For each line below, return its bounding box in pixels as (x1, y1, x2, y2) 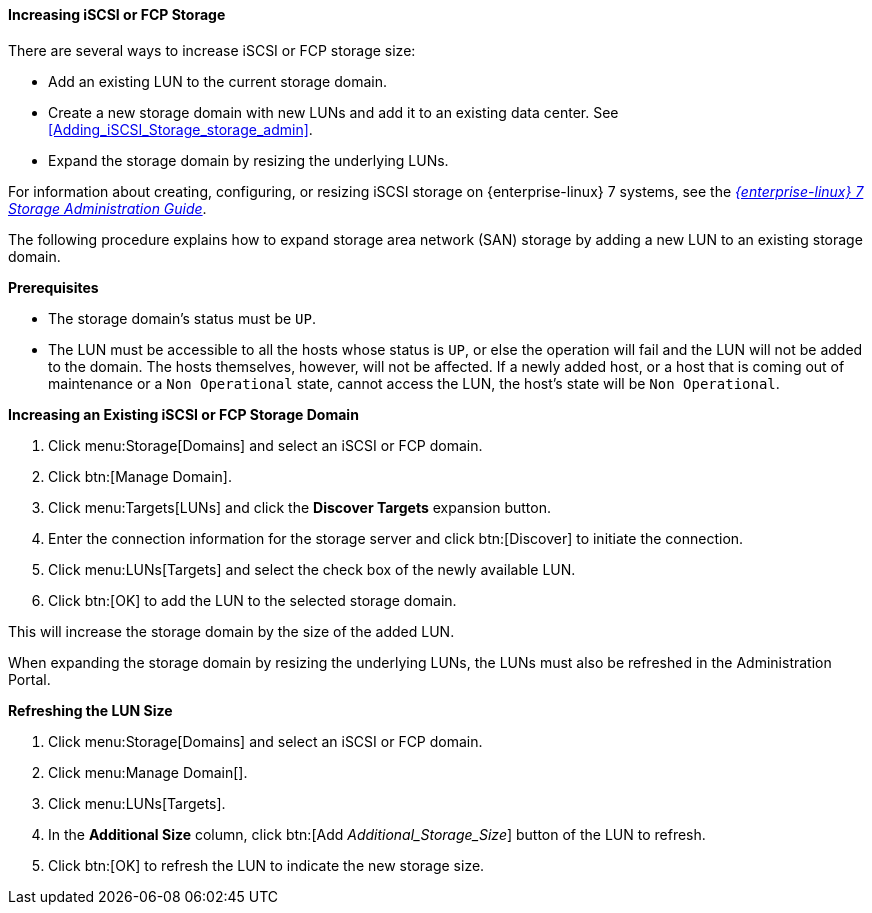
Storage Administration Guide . (8, 199, 207, 217)
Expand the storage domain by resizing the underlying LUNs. (48, 151, 449, 169)
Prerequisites (8, 278, 99, 296)
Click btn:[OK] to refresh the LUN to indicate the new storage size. (48, 856, 485, 874)
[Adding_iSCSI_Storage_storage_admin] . (48, 120, 313, 138)
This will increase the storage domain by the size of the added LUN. (8, 622, 455, 640)
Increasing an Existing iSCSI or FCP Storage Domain (8, 405, 359, 423)
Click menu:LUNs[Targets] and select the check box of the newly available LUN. (48, 560, 576, 578)
